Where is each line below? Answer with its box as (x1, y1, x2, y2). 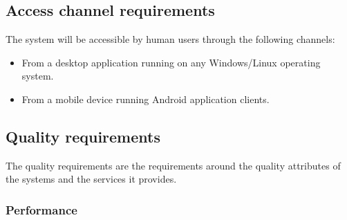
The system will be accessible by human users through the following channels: (6, 32, 335, 46)
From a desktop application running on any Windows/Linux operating (21, 55, 321, 69)
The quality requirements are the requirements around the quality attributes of (6, 158, 341, 172)
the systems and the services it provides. (6, 172, 177, 186)
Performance (6, 201, 77, 218)
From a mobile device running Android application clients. (21, 91, 270, 106)
